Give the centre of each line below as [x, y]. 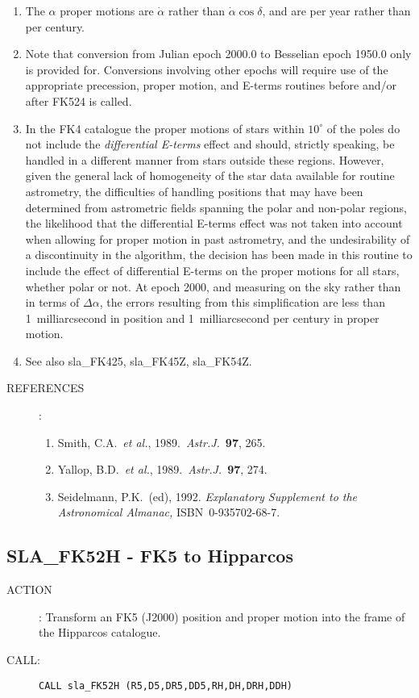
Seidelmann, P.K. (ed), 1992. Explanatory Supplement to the [207, 496]
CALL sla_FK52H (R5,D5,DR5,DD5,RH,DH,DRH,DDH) [166, 685]
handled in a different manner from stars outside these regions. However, [205, 159]
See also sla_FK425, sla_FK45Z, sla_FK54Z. [139, 360]
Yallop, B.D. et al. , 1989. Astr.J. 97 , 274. [162, 469]
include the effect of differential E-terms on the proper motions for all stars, [212, 270]
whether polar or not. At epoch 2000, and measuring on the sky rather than [213, 286]
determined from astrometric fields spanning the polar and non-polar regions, [216, 207]
